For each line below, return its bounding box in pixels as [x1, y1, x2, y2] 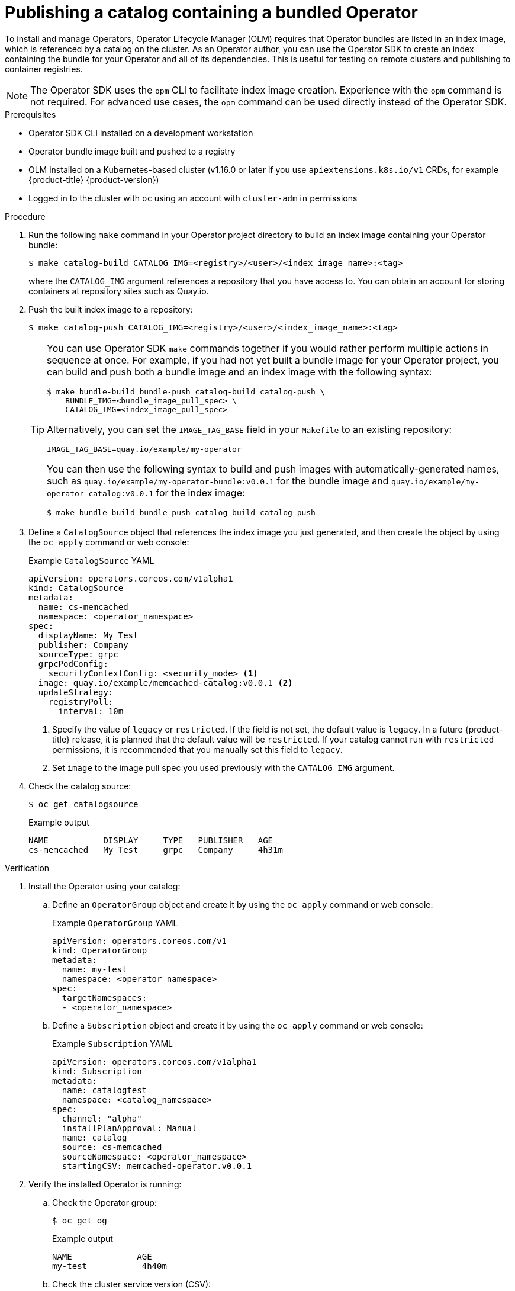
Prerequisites [5, 109, 56, 120]
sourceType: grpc [38, 649, 118, 659]
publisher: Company [38, 640, 128, 650]
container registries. [5, 63, 83, 74]
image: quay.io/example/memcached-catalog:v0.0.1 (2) [38, 677, 293, 688]
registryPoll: [48, 696, 114, 706]
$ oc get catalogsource [28, 799, 139, 809]
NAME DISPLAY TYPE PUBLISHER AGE [28, 835, 273, 845]
